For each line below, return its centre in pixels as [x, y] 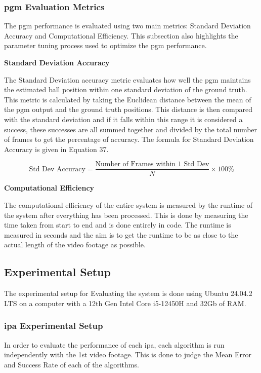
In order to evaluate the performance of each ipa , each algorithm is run [114, 344]
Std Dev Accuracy [57, 169]
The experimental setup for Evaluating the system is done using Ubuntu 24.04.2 [128, 293]
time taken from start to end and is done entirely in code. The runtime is [118, 225]
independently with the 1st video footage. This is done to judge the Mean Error [128, 355]
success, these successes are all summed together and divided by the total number [131, 129]
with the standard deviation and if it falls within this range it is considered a [123, 119]
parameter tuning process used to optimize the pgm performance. [105, 45]
